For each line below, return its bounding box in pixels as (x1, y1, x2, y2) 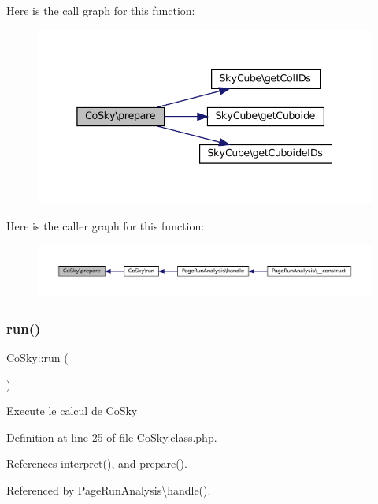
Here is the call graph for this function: (6, 2, 195, 18)
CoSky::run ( (6, 349, 69, 365)
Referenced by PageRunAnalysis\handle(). (6, 481, 211, 498)
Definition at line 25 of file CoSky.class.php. (6, 428, 217, 445)
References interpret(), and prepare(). (6, 455, 187, 472)
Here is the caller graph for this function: (6, 217, 205, 233)
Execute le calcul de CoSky (6, 402, 138, 419)
